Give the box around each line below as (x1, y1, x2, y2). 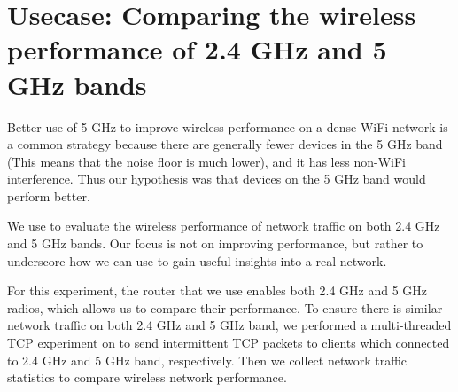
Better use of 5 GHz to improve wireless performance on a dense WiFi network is (7, 117, 448, 136)
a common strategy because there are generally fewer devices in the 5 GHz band (7, 135, 443, 153)
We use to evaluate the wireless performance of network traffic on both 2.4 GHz (7, 216, 440, 235)
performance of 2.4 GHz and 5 (7, 31, 387, 67)
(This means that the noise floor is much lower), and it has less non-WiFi (7, 152, 406, 170)
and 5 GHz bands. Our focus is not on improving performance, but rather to (7, 234, 423, 253)
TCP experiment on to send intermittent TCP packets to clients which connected (7, 333, 450, 352)
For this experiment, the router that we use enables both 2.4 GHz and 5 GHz (7, 281, 428, 300)
